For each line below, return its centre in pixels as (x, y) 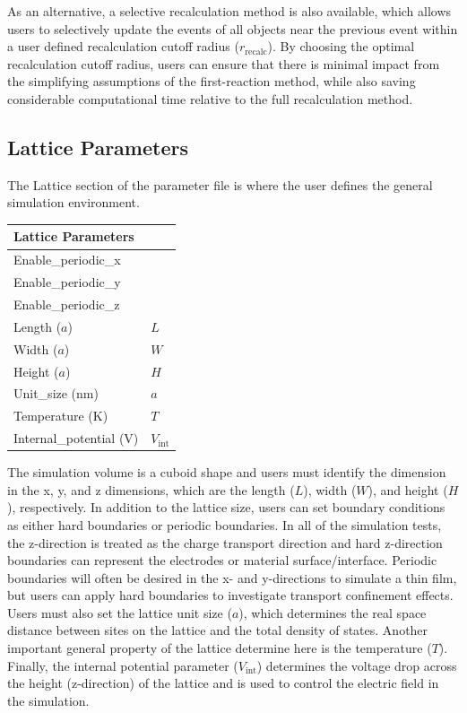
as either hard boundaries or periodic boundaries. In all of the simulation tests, (225, 524)
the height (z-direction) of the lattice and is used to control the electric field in (223, 683)
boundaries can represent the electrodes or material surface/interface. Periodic (222, 560)
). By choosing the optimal (341, 46)
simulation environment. (74, 202)
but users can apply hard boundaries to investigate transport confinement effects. (230, 595)
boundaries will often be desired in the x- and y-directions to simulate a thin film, (232, 577)
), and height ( (408, 489)
